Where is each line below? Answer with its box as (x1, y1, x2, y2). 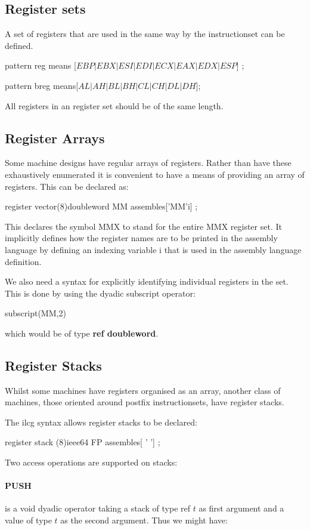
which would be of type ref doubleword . (5, 326, 159, 339)
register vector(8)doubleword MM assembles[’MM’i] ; (5, 200, 198, 212)
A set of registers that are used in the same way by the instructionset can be (5, 27, 285, 40)
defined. (5, 39, 33, 51)
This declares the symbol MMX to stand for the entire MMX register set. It (5, 220, 282, 232)
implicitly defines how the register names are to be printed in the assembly (5, 232, 278, 244)
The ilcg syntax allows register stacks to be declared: (5, 415, 197, 428)
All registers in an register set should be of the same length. (5, 99, 224, 112)
